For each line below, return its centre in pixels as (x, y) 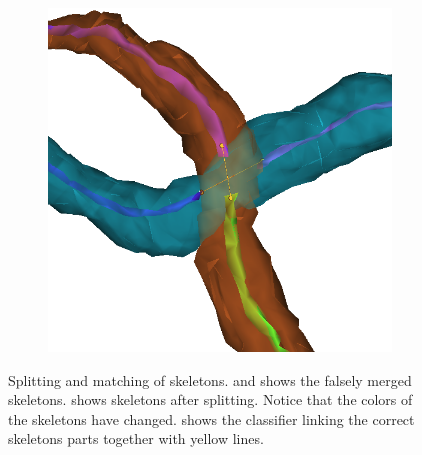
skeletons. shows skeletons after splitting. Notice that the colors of (210, 399)
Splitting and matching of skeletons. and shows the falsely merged (210, 379)
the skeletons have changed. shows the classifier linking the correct (211, 418)
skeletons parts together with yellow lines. (136, 438)
